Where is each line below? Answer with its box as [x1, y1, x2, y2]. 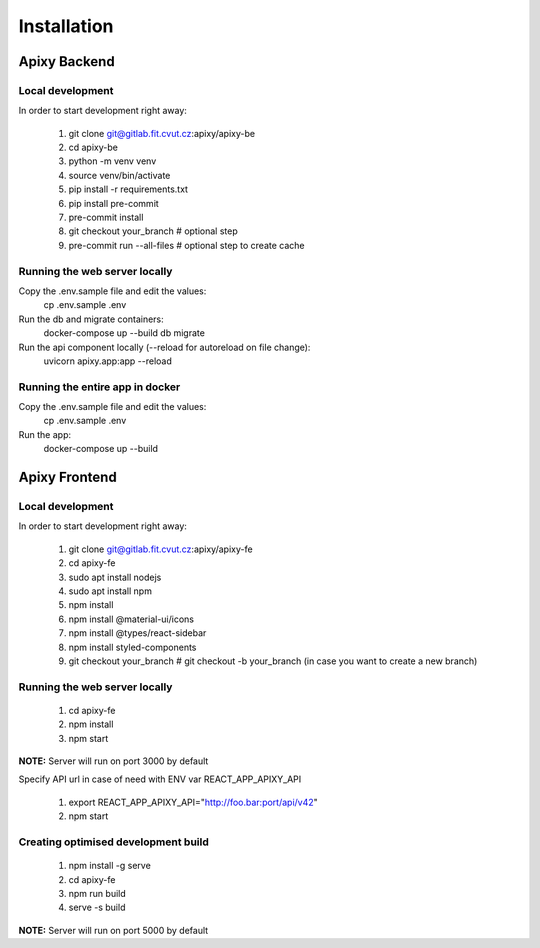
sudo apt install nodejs [68, 571, 162, 583]
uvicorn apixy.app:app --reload [43, 355, 172, 367]
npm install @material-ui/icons [68, 613, 195, 625]
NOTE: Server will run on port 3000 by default [18, 755, 209, 767]
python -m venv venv [68, 155, 157, 167]
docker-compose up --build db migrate [43, 327, 205, 339]
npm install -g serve [68, 860, 152, 872]
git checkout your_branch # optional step [68, 225, 239, 237]
